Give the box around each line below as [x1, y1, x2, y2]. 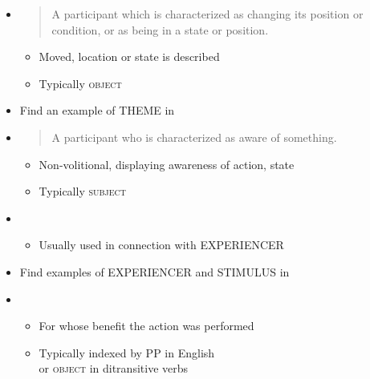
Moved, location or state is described [39, 48, 220, 65]
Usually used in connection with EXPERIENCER [39, 236, 284, 253]
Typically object [39, 75, 122, 91]
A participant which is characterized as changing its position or [51, 6, 364, 22]
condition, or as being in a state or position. [51, 21, 269, 38]
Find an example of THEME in [19, 102, 175, 119]
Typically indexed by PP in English [39, 344, 215, 361]
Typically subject [39, 183, 126, 200]
